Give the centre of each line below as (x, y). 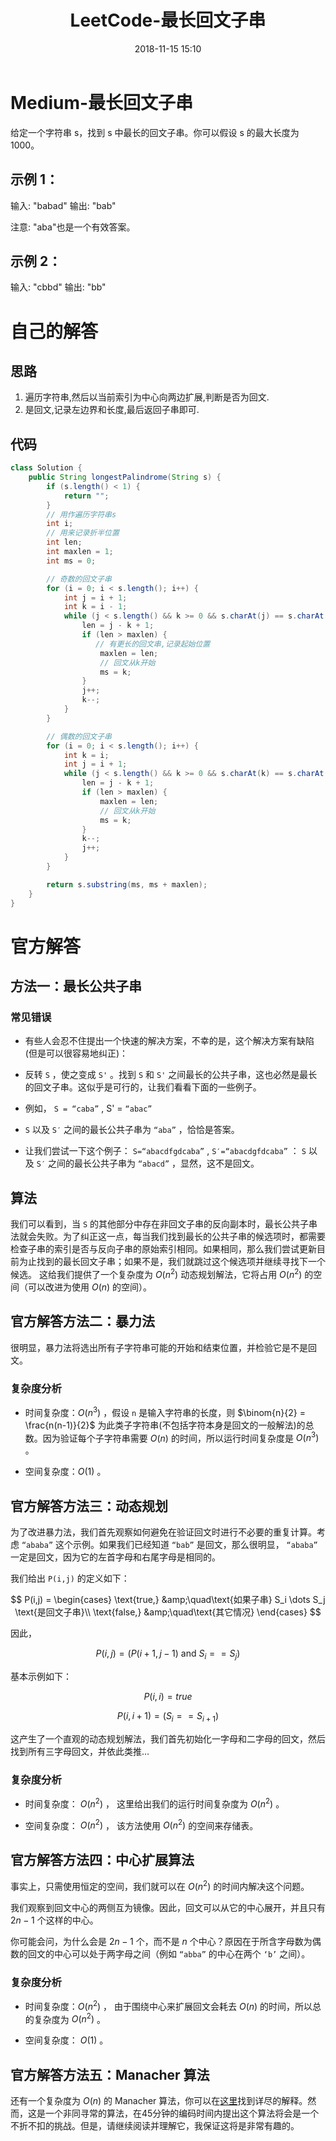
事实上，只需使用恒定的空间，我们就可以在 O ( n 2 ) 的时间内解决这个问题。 (160, 1885)
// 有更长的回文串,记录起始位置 (153, 644)
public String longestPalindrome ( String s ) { (125, 477)
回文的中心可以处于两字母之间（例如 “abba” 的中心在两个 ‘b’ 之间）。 (169, 1953)
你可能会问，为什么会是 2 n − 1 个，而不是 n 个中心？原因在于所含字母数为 (161, 1941)
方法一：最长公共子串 (76, 986)
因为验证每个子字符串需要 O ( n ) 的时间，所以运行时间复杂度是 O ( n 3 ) (181, 1437)
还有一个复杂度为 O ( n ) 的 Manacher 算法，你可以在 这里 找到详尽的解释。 (159, 2101)
